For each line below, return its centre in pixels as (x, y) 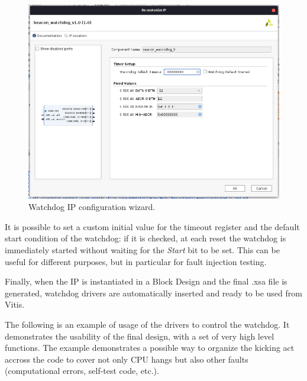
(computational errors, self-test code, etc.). (82, 371)
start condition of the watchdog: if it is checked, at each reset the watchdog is (146, 238)
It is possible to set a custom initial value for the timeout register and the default (152, 226)
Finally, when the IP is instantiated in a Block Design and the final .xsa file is (146, 281)
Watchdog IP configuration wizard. (92, 207)
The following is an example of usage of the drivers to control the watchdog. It (147, 324)
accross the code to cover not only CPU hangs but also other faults (127, 359)
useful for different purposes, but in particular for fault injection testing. (136, 261)
